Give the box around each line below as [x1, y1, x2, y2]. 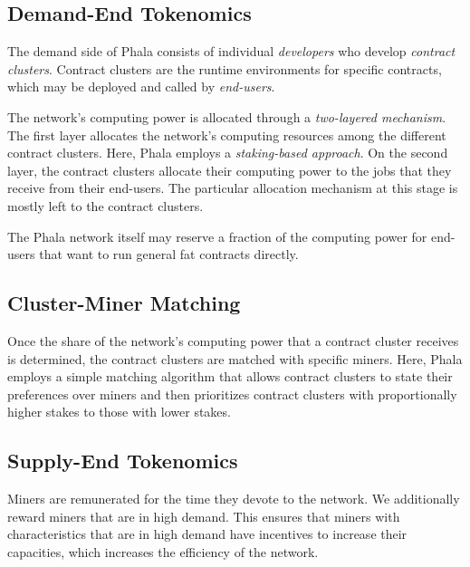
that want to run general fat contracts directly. [39, 245, 299, 264]
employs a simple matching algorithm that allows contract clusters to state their [7, 367, 453, 386]
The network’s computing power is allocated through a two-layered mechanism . [7, 107, 446, 126]
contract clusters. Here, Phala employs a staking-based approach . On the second [7, 143, 448, 162]
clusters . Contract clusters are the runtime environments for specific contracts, [7, 59, 442, 78]
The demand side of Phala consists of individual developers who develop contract [7, 42, 456, 61]
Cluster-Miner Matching [7, 289, 241, 317]
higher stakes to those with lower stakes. [7, 402, 231, 421]
